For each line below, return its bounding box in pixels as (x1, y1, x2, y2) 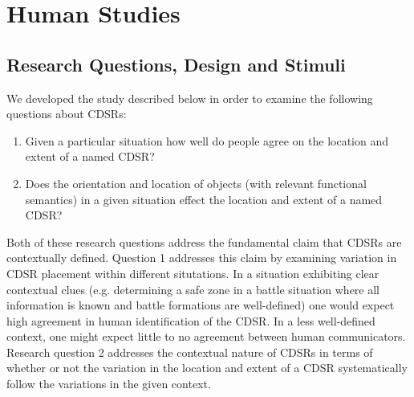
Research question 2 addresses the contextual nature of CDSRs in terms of (6, 343, 373, 360)
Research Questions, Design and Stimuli (6, 51, 346, 76)
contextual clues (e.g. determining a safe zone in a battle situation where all (6, 280, 380, 297)
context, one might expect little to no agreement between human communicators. (6, 328, 406, 345)
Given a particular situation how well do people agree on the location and (25, 132, 388, 149)
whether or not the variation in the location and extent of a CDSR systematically (6, 359, 408, 376)
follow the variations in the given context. (6, 375, 211, 392)
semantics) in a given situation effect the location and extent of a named (25, 190, 383, 207)
